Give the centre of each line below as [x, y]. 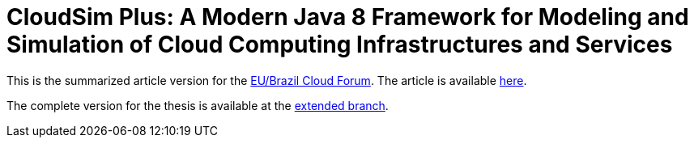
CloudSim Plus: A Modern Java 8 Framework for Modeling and [348, 17]
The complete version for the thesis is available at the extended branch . [198, 105]
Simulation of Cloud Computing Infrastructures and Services [340, 44]
